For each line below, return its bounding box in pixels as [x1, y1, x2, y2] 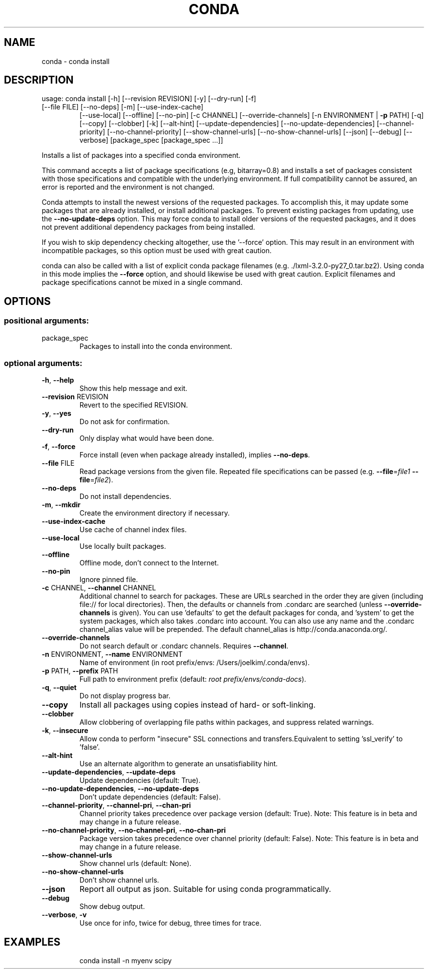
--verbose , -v [42, 910, 87, 919]
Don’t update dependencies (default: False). [79, 793, 221, 801]
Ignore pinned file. [79, 575, 138, 584]
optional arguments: [4, 358, 83, 368]
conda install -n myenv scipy [79, 956, 172, 965]
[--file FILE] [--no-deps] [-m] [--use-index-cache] [42, 103, 204, 111]
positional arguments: [4, 316, 89, 326]
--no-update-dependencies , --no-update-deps [42, 784, 199, 793]
